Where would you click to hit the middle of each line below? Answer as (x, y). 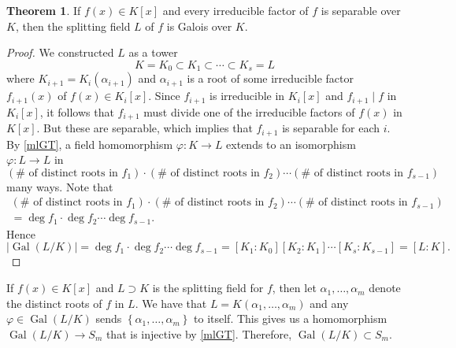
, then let (294, 288)
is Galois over (199, 26)
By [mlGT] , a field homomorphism (90, 144)
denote (385, 288)
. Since (164, 96)
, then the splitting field (73, 26)
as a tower (153, 52)
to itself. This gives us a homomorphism (291, 318)
